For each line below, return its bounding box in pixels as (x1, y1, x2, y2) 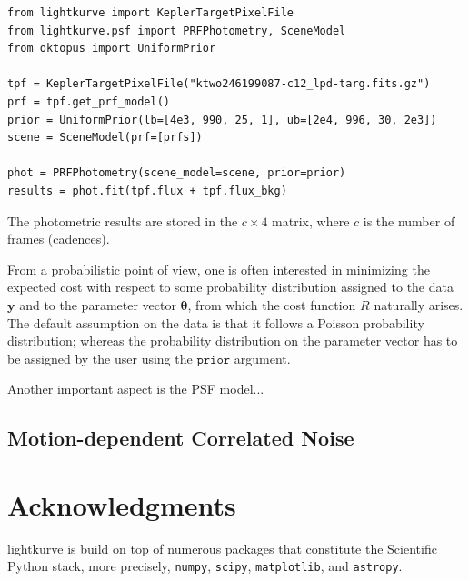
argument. (234, 348, 291, 367)
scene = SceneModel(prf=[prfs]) (7, 131, 203, 145)
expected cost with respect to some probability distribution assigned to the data (7, 277, 454, 296)
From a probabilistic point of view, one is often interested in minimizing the (7, 259, 430, 278)
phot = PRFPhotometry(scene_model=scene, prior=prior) (7, 166, 346, 180)
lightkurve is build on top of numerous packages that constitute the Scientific (7, 538, 437, 557)
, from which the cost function (187, 295, 356, 314)
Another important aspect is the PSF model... (7, 379, 264, 398)
